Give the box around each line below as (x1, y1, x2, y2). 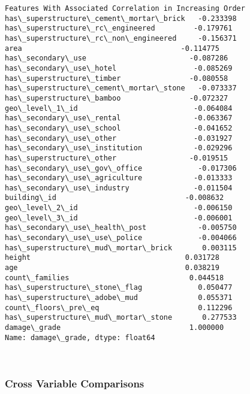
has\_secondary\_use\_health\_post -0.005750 (5, 223, 237, 232)
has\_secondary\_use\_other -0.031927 (5, 134, 233, 143)
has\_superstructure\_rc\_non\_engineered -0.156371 (5, 34, 237, 43)
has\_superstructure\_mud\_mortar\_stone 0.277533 (5, 313, 237, 322)
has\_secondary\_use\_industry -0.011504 (5, 183, 233, 192)
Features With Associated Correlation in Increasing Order (5, 4, 245, 13)
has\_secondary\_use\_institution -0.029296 (5, 144, 233, 153)
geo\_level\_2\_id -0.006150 (5, 204, 233, 213)
